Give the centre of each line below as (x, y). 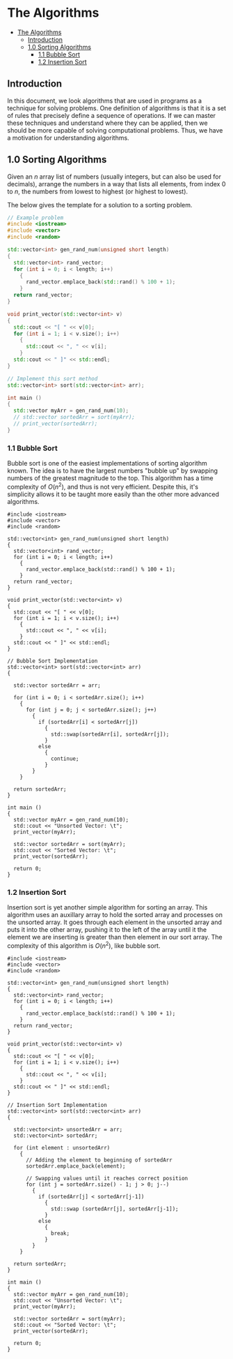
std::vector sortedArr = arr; (57, 685)
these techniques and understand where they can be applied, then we (107, 123)
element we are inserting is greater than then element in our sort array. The (115, 937)
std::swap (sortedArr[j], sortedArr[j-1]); (115, 1209)
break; (61, 1233)
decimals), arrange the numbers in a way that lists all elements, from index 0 (116, 184)
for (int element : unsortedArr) (62, 1148)
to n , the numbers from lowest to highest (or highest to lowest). (98, 191)
